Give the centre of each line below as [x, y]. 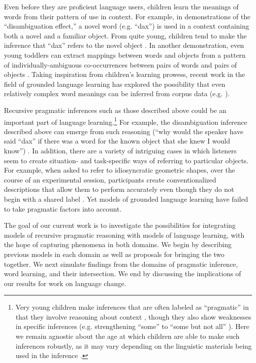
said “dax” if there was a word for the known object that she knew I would [117, 141]
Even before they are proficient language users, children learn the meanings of [121, 6]
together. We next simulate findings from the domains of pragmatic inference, [121, 264]
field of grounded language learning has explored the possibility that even [115, 84]
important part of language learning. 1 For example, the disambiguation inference [126, 121]
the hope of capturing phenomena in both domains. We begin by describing [118, 244]
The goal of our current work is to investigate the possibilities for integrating [120, 225]
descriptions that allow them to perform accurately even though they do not [119, 189]
